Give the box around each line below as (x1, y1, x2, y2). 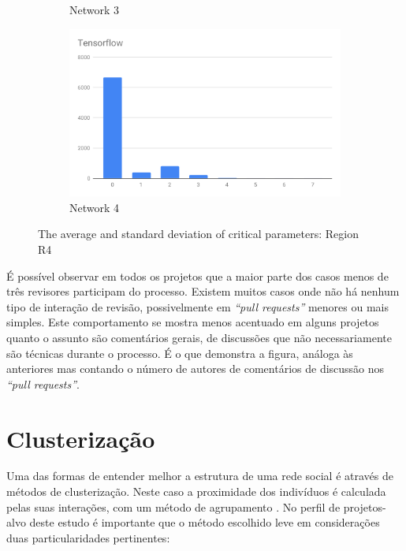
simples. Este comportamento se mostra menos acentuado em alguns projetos (6, 314, 379, 330)
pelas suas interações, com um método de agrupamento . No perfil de (6, 498, 341, 515)
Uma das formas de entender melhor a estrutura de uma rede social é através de (6, 467, 393, 484)
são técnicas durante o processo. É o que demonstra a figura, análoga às (6, 344, 353, 361)
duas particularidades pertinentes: (6, 529, 170, 545)
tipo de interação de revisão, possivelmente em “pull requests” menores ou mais (6, 298, 389, 315)
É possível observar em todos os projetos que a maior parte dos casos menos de (6, 267, 389, 284)
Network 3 (69, 2, 120, 17)
